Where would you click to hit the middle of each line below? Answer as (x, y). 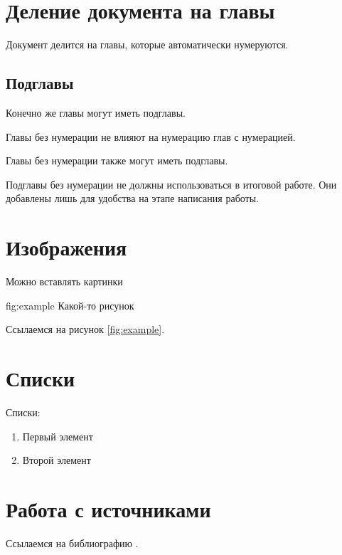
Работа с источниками (108, 508)
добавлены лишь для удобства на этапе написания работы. (132, 198)
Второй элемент (57, 460)
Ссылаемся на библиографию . (72, 543)
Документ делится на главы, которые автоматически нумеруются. (147, 44)
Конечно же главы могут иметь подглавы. (96, 112)
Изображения (66, 247)
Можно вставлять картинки (64, 281)
